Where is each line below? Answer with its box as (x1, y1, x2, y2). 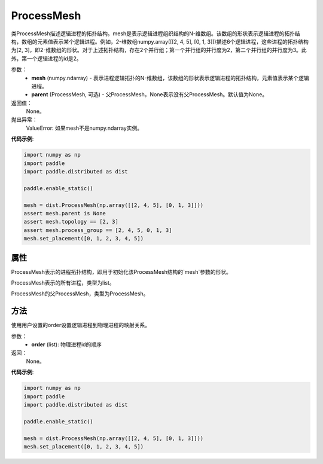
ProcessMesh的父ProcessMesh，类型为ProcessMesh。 (11, 290, 149, 297)
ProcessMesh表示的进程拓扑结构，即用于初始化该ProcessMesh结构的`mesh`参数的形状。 (11, 268, 231, 275)
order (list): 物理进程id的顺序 (31, 341, 102, 348)
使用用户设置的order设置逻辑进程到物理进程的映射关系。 (11, 322, 151, 329)
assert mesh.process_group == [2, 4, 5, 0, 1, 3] (23, 227, 172, 233)
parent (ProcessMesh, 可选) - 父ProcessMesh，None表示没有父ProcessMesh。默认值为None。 (31, 91, 268, 98)
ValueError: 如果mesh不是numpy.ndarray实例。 (26, 124, 143, 132)
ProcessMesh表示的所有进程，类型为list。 (11, 279, 115, 286)
